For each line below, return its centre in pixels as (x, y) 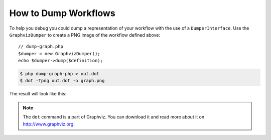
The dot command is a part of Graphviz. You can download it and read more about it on (114, 117)
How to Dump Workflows (62, 13)
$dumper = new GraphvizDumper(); (59, 53)
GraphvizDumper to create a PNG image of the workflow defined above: (85, 35)
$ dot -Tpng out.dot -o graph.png (62, 81)
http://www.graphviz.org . (49, 124)
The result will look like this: (38, 94)
